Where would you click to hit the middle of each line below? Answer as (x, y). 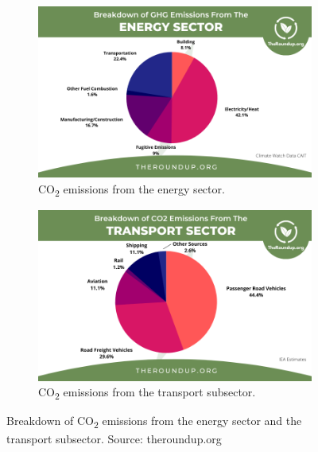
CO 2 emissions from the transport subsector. (147, 393)
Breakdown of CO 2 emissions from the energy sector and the (154, 422)
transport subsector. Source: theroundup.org (114, 438)
